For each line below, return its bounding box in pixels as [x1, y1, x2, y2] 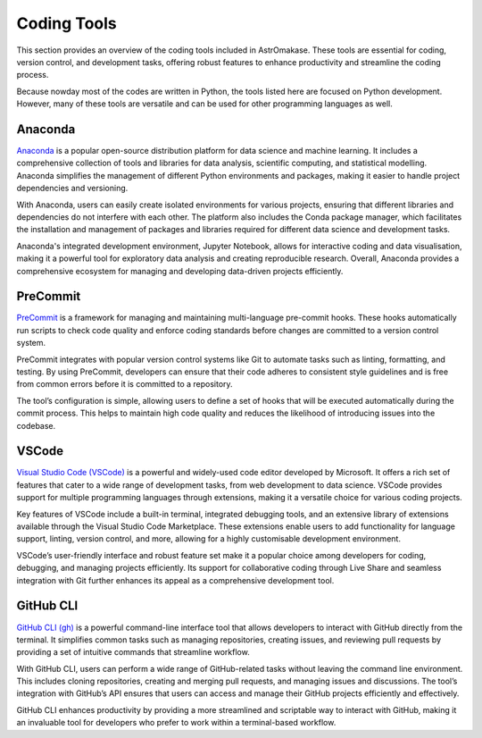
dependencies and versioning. [16, 183, 129, 194]
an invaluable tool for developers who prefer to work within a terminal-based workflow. [16, 717, 337, 728]
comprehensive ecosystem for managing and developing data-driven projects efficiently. [16, 265, 344, 276]
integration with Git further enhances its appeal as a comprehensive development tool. [16, 574, 335, 585]
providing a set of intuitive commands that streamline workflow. [16, 647, 250, 658]
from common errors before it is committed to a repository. [16, 379, 233, 390]
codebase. [16, 420, 56, 431]
